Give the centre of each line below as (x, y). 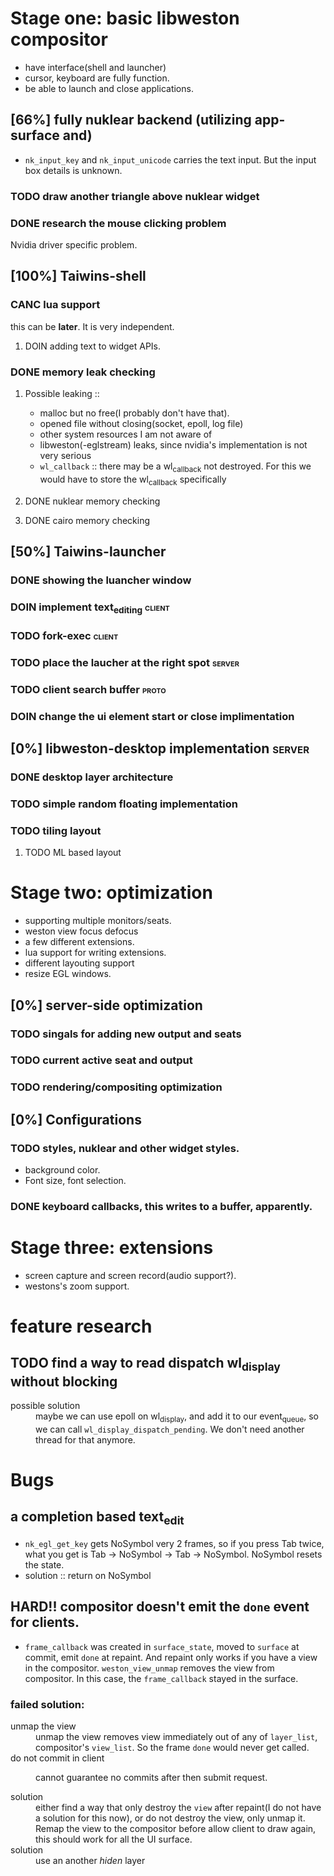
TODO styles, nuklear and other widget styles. (125, 1148)
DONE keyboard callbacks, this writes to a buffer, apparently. (161, 1206)
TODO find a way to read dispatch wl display (145, 1364)
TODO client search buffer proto (88, 689)
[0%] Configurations (76, 1119)
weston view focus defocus (81, 931)
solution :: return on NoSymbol (88, 1576)
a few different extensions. (79, 942)
